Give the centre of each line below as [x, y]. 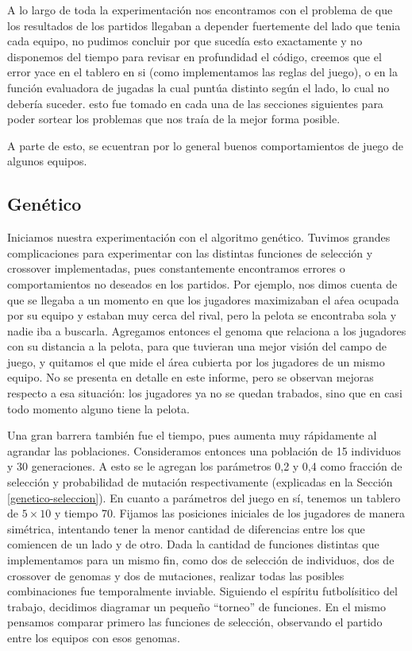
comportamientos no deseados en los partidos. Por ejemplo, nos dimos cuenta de [202, 283]
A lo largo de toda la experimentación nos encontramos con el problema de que [200, 10]
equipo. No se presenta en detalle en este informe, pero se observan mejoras [191, 377]
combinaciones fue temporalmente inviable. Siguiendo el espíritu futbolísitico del [202, 591]
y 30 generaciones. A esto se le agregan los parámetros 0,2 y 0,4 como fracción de [205, 466]
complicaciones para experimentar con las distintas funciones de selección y [190, 252]
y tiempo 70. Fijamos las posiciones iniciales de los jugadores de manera [229, 513]
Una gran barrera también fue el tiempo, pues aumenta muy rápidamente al [192, 435]
